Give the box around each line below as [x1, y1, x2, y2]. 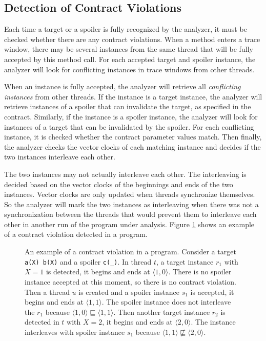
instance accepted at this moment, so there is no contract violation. [25, 276, 236, 287]
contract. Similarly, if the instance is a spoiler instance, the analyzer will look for [4, 111, 258, 122]
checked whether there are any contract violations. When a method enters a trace [4, 33, 260, 44]
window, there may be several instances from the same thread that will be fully [4, 44, 253, 54]
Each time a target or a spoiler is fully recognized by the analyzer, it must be [4, 24, 247, 34]
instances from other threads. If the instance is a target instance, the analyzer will [4, 91, 262, 102]
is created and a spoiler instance [78, 286, 179, 297]
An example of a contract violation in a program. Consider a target [25, 246, 236, 257]
